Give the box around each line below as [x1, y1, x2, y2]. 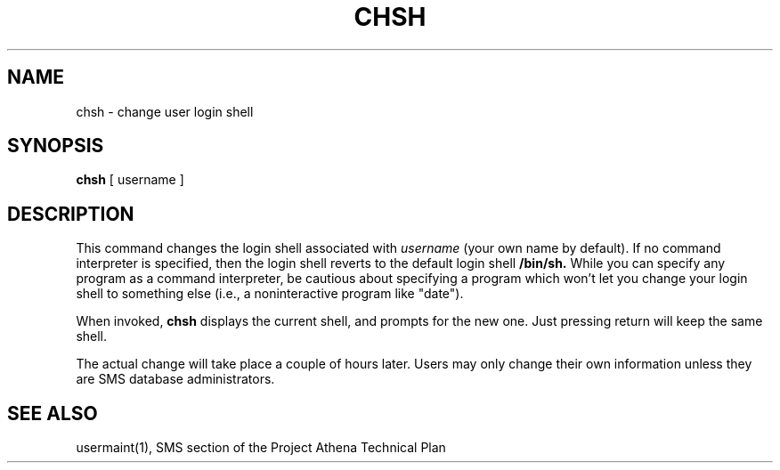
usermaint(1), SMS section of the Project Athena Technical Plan [76, 440, 446, 456]
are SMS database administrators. [76, 371, 275, 387]
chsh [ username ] [76, 172, 184, 188]
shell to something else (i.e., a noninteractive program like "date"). [76, 286, 464, 302]
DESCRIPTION [7, 202, 134, 225]
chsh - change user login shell [76, 103, 254, 119]
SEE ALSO [7, 401, 98, 425]
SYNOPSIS [7, 134, 104, 158]
